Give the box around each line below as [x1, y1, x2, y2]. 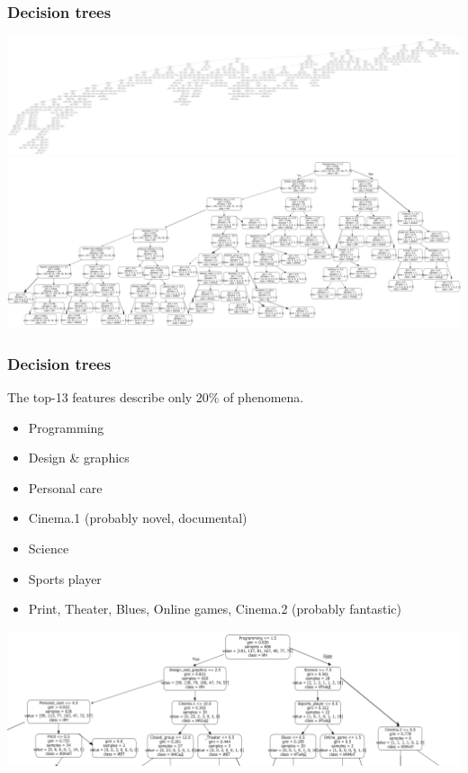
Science [28, 539, 69, 558]
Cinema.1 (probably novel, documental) [28, 508, 247, 527]
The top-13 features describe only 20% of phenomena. [7, 388, 304, 407]
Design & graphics [28, 448, 130, 467]
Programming [28, 418, 104, 436]
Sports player [28, 569, 102, 588]
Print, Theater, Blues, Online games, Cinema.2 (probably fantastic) [28, 599, 401, 618]
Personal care [28, 478, 103, 497]
